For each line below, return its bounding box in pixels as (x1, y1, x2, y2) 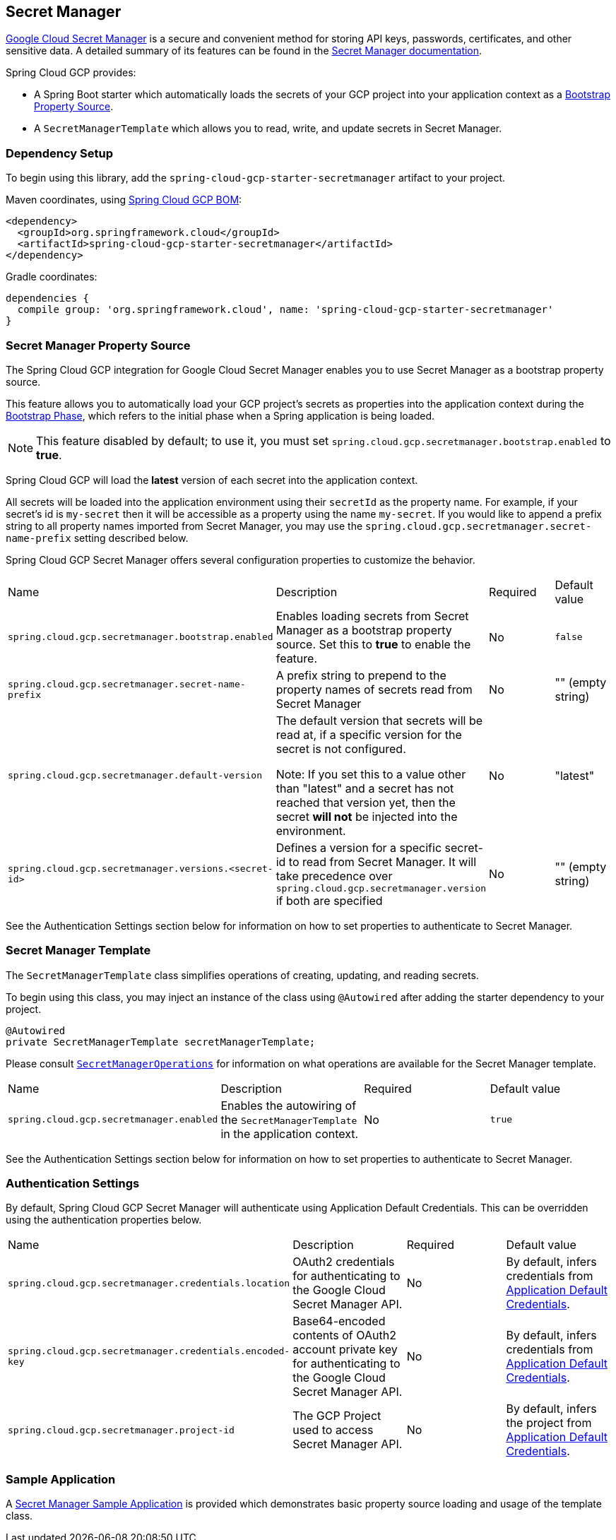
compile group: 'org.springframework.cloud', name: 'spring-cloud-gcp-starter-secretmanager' (17, 304, 554, 316)
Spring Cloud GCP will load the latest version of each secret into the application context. (6, 473, 418, 486)
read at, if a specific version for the (276, 727, 462, 742)
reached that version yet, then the (276, 795, 456, 810)
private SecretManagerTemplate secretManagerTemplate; (6, 1036, 316, 1048)
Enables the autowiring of (220, 1098, 357, 1113)
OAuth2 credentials (292, 1255, 395, 1269)
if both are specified (276, 893, 383, 908)
